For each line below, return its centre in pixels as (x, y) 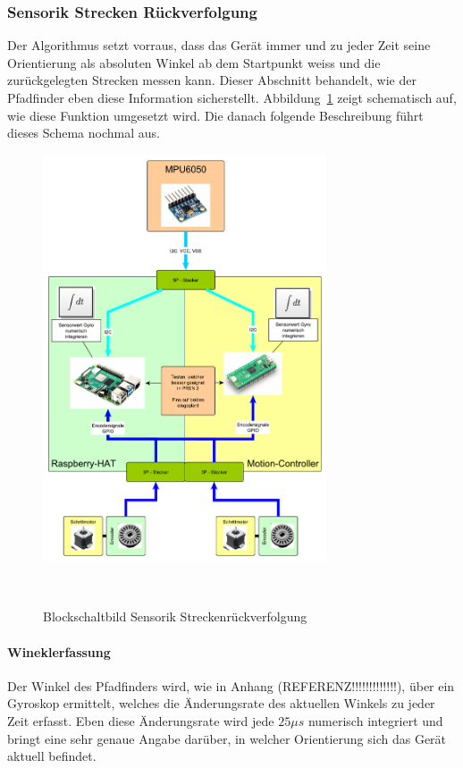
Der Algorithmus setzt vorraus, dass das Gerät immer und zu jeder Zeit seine (219, 45)
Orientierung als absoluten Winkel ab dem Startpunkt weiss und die (194, 62)
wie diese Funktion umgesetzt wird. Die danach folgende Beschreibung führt (215, 115)
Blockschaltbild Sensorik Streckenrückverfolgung (175, 616)
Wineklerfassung (59, 651)
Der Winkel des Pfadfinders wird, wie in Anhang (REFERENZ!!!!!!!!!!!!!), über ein (231, 685)
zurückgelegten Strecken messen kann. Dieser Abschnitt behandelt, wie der (212, 80)
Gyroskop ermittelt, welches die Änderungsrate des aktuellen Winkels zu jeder (221, 703)
